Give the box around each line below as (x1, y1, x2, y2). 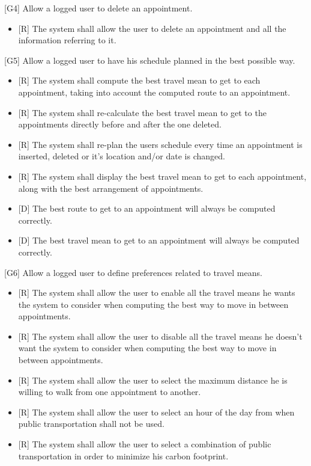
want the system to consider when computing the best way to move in (18, 342, 277, 354)
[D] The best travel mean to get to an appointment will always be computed (18, 234, 300, 247)
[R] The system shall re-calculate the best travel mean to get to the (18, 106, 267, 118)
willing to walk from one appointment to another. (18, 385, 201, 398)
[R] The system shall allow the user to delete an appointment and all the (18, 22, 286, 34)
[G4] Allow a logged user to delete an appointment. (4, 2, 193, 14)
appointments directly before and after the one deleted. (18, 118, 222, 130)
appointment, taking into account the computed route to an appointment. (18, 85, 291, 98)
